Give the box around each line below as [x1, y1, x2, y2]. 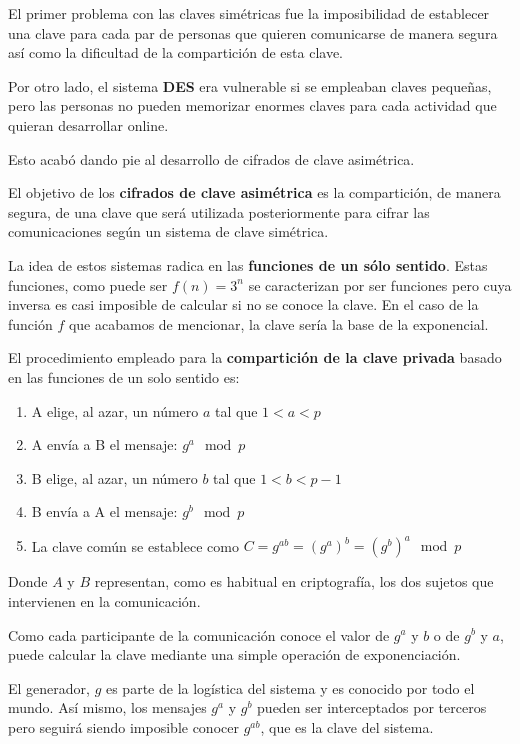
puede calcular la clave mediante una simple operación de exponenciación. [8, 644, 461, 665]
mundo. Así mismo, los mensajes [8, 697, 207, 718]
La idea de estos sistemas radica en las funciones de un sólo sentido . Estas [8, 254, 488, 275]
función [8, 313, 53, 334]
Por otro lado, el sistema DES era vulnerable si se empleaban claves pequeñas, [8, 75, 492, 96]
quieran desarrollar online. [8, 114, 169, 135]
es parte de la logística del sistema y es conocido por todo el [105, 677, 475, 698]
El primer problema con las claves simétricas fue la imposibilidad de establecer [8, 3, 490, 23]
